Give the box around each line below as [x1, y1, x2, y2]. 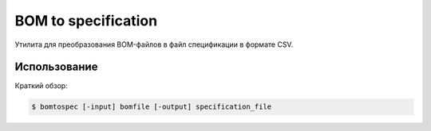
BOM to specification [14, 12, 158, 29]
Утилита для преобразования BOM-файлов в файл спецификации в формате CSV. [14, 40, 294, 49]
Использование [14, 60, 98, 74]
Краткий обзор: [14, 81, 68, 91]
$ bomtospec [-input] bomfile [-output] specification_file [31, 102, 272, 111]
